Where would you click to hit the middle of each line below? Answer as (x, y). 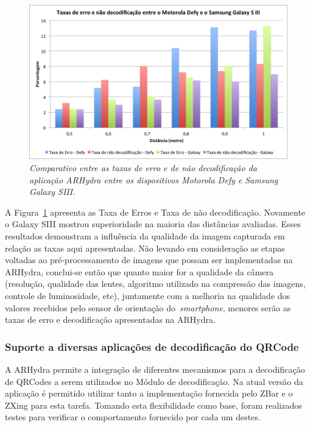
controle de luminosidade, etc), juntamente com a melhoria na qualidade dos (148, 295)
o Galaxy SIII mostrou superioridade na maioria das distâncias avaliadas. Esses (153, 224)
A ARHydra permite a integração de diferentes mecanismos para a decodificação (155, 369)
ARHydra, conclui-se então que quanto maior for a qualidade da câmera (139, 271)
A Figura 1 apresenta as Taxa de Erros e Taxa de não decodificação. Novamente (155, 212)
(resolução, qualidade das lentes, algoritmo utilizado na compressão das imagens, (155, 284)
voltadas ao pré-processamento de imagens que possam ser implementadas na (149, 260)
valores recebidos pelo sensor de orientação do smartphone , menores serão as (148, 307)
